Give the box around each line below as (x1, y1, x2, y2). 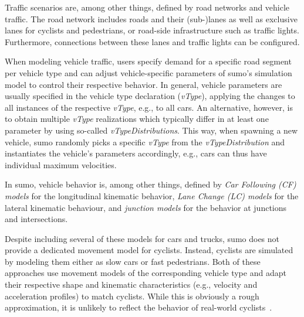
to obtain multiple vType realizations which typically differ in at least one (5, 113, 269, 125)
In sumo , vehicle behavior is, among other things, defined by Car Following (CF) (5, 178, 296, 190)
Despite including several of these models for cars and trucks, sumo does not (5, 232, 280, 244)
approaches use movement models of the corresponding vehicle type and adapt (5, 267, 286, 279)
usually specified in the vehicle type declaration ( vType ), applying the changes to (5, 90, 295, 102)
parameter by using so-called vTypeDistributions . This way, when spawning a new (5, 124, 298, 136)
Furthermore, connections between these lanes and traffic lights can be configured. (5, 35, 300, 47)
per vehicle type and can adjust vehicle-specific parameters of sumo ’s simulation (5, 66, 292, 79)
